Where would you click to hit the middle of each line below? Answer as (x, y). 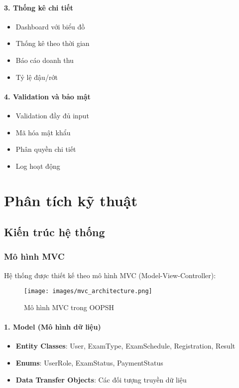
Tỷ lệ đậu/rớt (37, 77)
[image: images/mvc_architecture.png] (88, 291)
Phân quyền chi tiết (46, 149)
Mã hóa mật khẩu (43, 132)
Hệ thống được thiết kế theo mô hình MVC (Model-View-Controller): (110, 275)
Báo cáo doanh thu (45, 60)
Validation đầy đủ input (52, 115)
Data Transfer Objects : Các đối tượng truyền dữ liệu (101, 379)
